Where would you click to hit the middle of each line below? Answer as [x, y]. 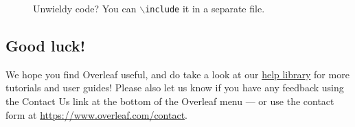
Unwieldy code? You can [85, 8]
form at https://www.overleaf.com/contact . [97, 114]
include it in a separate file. [205, 8]
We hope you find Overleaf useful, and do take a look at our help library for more [177, 74]
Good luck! [46, 46]
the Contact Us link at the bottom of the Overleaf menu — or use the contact [170, 101]
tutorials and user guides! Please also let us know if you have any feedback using [175, 88]
